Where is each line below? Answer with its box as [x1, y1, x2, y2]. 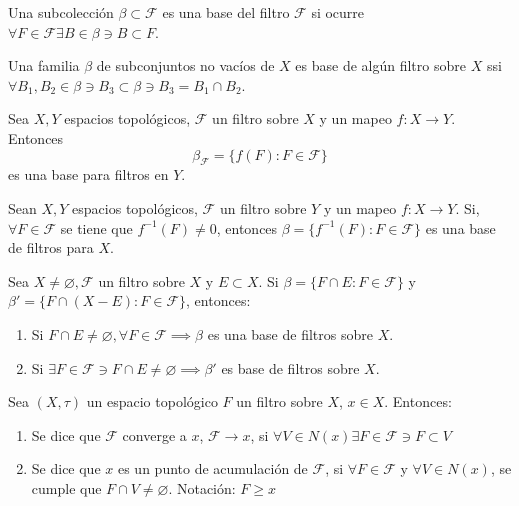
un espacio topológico [86, 391, 218, 412]
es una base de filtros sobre [207, 323, 373, 344]
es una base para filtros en [8, 164, 169, 185]
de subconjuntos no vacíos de [96, 55, 275, 76]
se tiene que [60, 217, 133, 238]
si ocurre [311, 2, 365, 22]
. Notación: [168, 477, 236, 498]
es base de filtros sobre [221, 357, 360, 378]
